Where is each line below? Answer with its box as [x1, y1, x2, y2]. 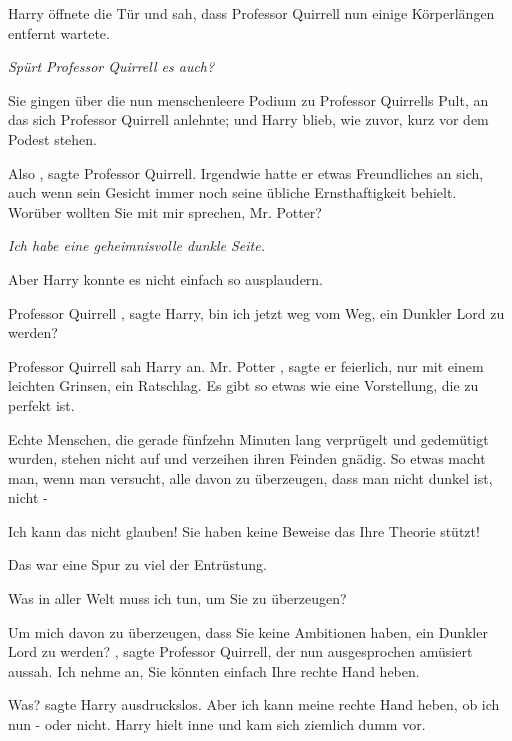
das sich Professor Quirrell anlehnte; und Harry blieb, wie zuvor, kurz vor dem [8, 109, 489, 130]
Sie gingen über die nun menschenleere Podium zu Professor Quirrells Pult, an [8, 89, 489, 110]
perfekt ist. [8, 394, 75, 415]
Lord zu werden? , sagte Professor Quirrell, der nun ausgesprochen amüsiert [8, 641, 473, 662]
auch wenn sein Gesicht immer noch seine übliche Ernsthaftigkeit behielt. [8, 182, 457, 203]
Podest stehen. [8, 128, 98, 149]
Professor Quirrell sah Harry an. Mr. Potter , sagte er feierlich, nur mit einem [8, 355, 484, 376]
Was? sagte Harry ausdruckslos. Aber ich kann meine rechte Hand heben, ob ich [8, 694, 500, 715]
